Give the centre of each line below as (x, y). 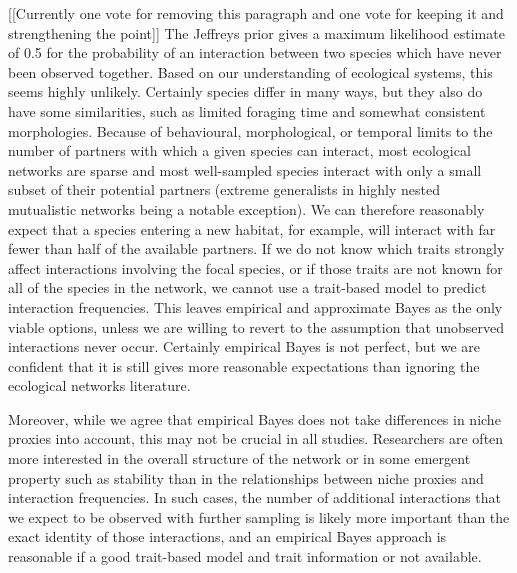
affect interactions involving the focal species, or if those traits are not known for (255, 267)
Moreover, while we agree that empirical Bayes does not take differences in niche (254, 418)
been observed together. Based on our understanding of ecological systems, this (250, 71)
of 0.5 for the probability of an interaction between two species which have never (255, 52)
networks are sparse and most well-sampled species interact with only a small (245, 169)
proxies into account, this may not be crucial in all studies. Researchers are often (256, 438)
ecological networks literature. (99, 385)
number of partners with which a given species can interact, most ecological (239, 150)
